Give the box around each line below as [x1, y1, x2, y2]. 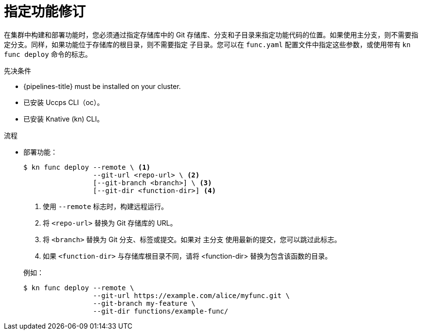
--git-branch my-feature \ [93, 299, 196, 307]
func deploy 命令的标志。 [4, 50, 92, 58]
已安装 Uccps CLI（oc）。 [23, 98, 104, 106]
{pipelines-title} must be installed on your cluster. [23, 82, 181, 90]
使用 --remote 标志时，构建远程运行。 [43, 202, 168, 211]
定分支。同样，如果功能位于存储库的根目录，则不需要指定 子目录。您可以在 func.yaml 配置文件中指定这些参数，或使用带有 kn [4, 40, 411, 49]
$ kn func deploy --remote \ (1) [23, 163, 151, 171]
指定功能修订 [4, 3, 86, 20]
